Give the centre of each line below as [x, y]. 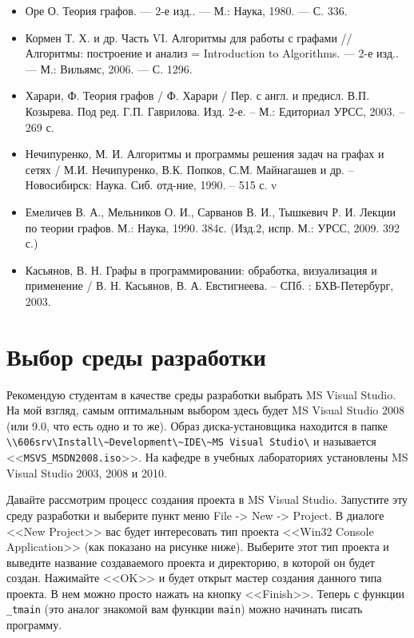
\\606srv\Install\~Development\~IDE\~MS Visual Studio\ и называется [191, 441]
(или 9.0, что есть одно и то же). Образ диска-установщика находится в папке [197, 425]
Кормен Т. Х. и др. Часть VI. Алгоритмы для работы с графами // [189, 37]
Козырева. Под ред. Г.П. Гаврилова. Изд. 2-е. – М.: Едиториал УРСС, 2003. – [215, 111]
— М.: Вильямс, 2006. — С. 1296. [109, 68]
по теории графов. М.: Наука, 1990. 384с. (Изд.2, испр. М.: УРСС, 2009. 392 [213, 227]
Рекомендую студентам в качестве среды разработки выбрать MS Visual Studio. [201, 394]
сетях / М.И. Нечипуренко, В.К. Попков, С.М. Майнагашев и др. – [189, 169]
